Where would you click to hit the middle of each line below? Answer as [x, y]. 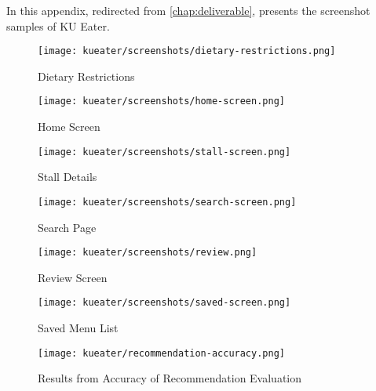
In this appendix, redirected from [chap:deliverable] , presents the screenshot [188, 10]
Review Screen [73, 277]
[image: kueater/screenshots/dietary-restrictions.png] [187, 51]
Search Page [67, 227]
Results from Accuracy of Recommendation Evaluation [170, 378]
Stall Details [68, 177]
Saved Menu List [78, 328]
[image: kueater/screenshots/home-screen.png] [161, 101]
